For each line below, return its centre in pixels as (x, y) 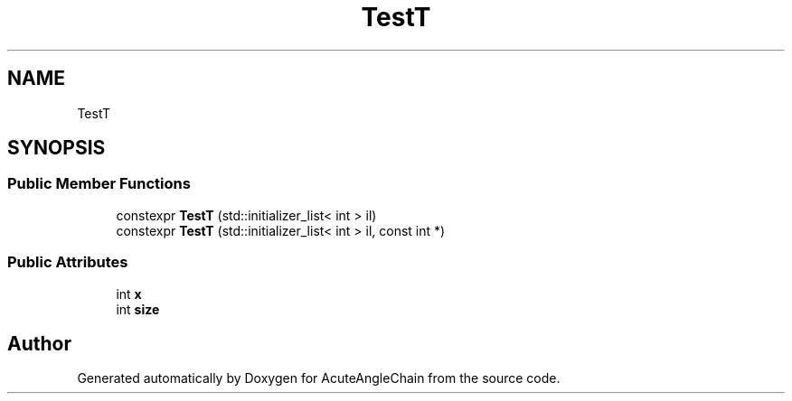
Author (39, 343)
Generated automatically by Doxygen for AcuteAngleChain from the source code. (319, 378)
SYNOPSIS (57, 148)
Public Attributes (68, 262)
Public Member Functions (99, 184)
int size (138, 309)
